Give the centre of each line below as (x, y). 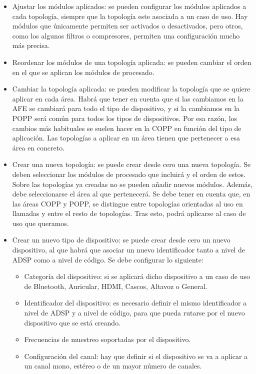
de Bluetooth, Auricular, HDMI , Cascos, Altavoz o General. (116, 286)
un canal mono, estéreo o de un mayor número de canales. (113, 366)
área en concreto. (38, 147)
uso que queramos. (40, 223)
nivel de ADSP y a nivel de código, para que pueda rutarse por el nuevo (134, 313)
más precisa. (31, 45)
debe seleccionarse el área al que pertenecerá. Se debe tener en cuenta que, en (131, 194)
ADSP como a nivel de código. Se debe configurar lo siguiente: (108, 259)
